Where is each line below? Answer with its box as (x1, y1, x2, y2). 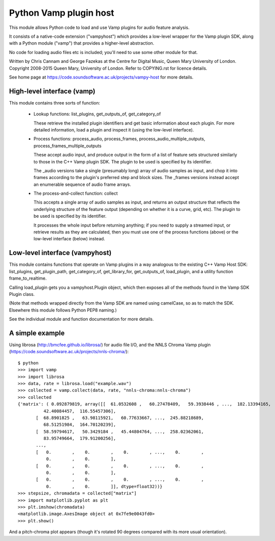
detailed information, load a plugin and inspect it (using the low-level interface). (33, 127, 194, 132)
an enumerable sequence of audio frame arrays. (33, 181, 131, 187)
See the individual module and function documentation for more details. (9, 316, 154, 322)
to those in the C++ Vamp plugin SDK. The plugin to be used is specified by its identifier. (33, 158, 212, 164)
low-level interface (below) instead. (33, 236, 105, 242)
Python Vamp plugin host (9, 7, 115, 18)
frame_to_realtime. (9, 275, 47, 282)
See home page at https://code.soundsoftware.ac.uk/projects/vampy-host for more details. (9, 74, 194, 80)
